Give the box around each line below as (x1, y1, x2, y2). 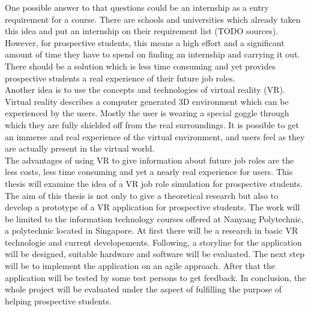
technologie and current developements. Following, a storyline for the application (5, 235, 302, 248)
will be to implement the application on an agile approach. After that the (5, 259, 276, 272)
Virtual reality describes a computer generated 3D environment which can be (5, 95, 289, 107)
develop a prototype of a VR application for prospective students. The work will (5, 201, 300, 213)
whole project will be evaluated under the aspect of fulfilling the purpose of (5, 283, 282, 295)
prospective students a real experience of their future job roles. (5, 71, 235, 84)
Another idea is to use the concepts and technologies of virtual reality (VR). (5, 83, 285, 96)
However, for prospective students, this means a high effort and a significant (5, 36, 285, 49)
